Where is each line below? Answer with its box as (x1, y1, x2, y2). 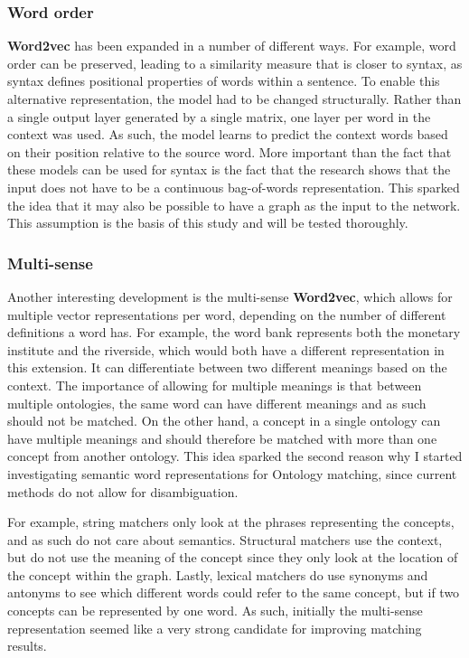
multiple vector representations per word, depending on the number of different (7, 305, 446, 324)
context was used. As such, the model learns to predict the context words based (7, 125, 448, 144)
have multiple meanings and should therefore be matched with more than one (7, 428, 437, 447)
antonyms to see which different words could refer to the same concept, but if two (7, 583, 460, 602)
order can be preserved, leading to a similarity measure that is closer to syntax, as (7, 53, 463, 72)
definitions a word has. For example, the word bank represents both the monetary (7, 323, 461, 342)
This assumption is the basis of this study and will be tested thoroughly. (7, 213, 408, 232)
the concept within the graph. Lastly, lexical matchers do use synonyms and (7, 565, 428, 584)
